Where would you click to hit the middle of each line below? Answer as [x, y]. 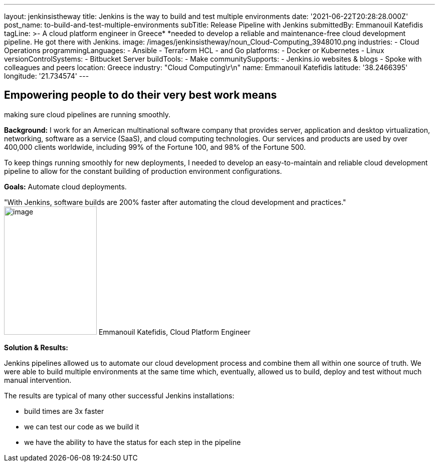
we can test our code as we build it [82, 426]
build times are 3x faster [64, 411]
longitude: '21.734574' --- [47, 76]
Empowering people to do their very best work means [141, 95]
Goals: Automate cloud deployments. [65, 186]
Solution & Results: [36, 347]
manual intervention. [38, 380]
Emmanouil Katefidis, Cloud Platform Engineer [174, 332]
